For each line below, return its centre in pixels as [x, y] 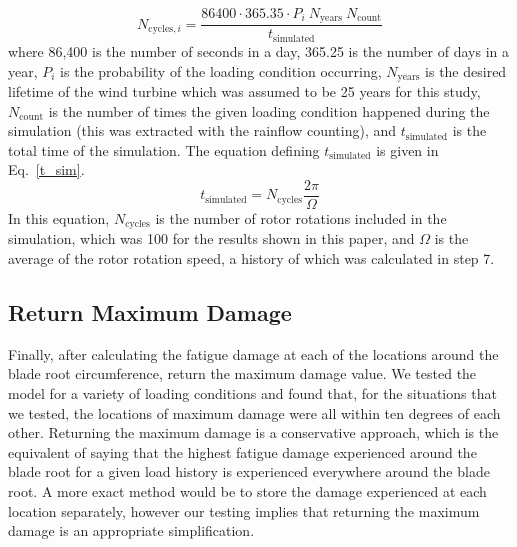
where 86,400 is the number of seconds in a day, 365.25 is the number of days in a [258, 50]
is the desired [466, 70]
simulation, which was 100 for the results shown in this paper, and [211, 238]
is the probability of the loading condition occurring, [221, 70]
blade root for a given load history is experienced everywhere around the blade [249, 471]
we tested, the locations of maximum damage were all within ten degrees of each [254, 412]
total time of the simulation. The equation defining [164, 149]
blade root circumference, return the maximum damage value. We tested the [242, 373]
